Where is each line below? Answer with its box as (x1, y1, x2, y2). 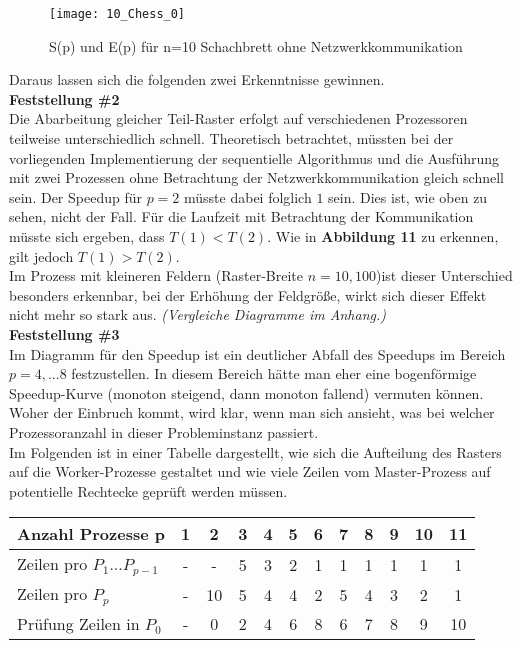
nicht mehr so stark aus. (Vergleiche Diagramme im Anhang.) (9, 304, 386, 325)
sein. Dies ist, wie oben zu (328, 186, 488, 207)
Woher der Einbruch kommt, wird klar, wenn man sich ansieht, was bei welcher (9, 402, 495, 423)
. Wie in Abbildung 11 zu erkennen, (267, 226, 499, 246)
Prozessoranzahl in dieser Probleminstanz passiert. (9, 421, 319, 442)
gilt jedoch (9, 245, 74, 266)
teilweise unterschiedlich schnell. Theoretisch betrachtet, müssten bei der (9, 128, 454, 149)
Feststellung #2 (9, 88, 120, 109)
